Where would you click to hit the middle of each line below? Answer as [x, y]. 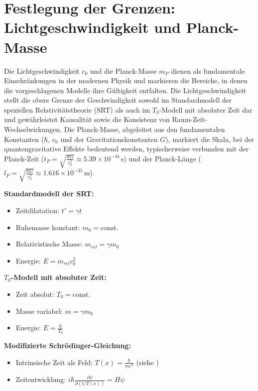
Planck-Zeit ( [24, 158]
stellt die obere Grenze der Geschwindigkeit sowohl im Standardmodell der [118, 100]
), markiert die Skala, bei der [210, 139]
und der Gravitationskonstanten [109, 139]
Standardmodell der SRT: [49, 194]
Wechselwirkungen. [33, 129]
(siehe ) [147, 362]
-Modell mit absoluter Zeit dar [206, 109]
